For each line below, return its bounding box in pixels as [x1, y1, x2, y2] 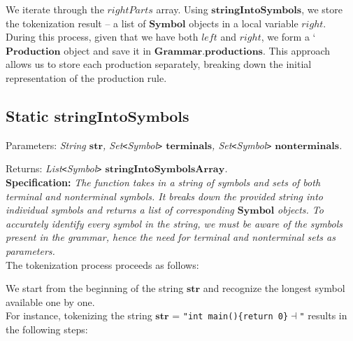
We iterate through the [6, 2, 104, 16]
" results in [299, 308, 347, 323]
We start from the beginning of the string [6, 281, 184, 295]
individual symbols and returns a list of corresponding [6, 202, 234, 217]
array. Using [156, 2, 208, 16]
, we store [301, 2, 343, 16]
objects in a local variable [189, 15, 298, 30]
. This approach [262, 43, 331, 57]
